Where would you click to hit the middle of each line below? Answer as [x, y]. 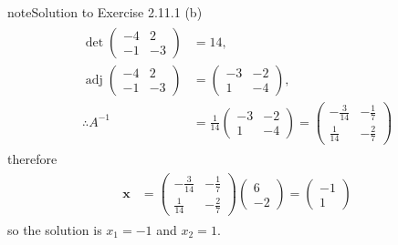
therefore [32, 158]
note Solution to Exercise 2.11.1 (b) [105, 12]
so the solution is [55, 230]
